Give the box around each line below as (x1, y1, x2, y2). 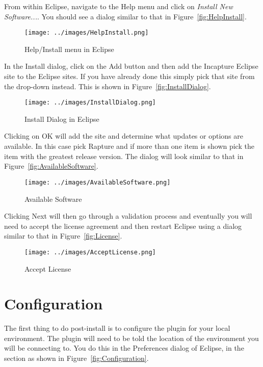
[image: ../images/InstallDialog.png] (24, 99, 156, 107)
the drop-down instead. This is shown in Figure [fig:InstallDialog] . (4, 81, 211, 91)
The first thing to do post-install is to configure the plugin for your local (4, 323, 230, 333)
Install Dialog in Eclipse (24, 113, 99, 124)
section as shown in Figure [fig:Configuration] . (4, 353, 149, 363)
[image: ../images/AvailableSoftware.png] (24, 178, 171, 186)
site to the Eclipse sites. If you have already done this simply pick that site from (4, 71, 255, 82)
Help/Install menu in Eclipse (24, 43, 114, 54)
